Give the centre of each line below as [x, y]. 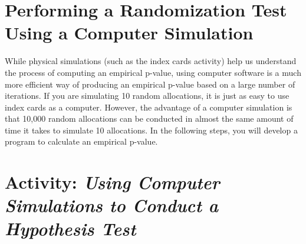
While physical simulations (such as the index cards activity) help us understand [151, 61]
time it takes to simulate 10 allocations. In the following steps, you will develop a [151, 130]
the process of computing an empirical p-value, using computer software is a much [153, 72]
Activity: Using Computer [112, 182]
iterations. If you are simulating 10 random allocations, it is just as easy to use [147, 96]
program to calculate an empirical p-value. [81, 141]
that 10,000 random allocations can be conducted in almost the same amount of [149, 118]
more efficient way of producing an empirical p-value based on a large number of [150, 84]
